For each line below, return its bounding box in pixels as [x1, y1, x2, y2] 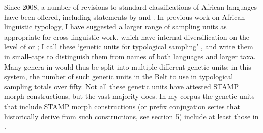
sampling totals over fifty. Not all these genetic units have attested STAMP [4, 81, 239, 91]
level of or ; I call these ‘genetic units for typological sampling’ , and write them [4, 41, 253, 52]
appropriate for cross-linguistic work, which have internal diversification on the [4, 31, 250, 42]
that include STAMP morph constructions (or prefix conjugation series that [4, 101, 240, 111]
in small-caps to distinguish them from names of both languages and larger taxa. [4, 51, 256, 61]
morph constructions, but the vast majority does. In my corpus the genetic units [4, 91, 255, 102]
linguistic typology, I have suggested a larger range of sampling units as [4, 21, 227, 32]
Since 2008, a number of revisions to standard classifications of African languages [4, 2, 257, 12]
